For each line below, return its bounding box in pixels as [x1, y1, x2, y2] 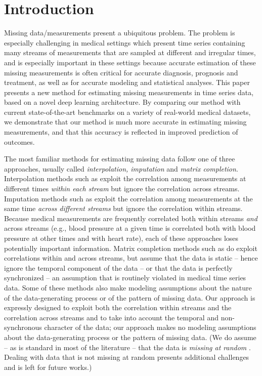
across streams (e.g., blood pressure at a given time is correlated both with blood [4, 223, 256, 233]
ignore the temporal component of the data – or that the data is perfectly [4, 262, 233, 273]
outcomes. [4, 136, 35, 147]
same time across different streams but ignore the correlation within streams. [4, 203, 243, 214]
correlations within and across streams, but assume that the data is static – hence [4, 253, 258, 263]
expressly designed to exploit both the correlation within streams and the [4, 302, 232, 313]
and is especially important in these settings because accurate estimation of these [4, 57, 256, 67]
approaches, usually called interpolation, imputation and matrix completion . [4, 163, 238, 174]
